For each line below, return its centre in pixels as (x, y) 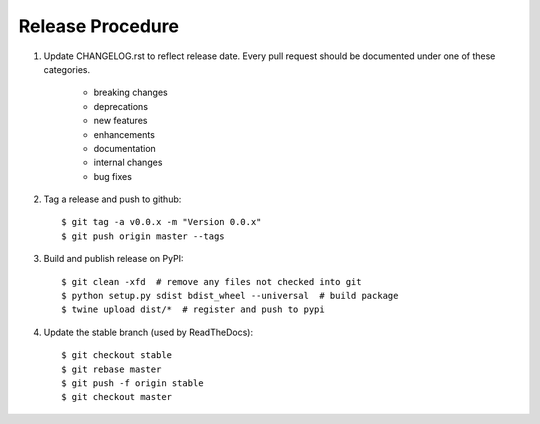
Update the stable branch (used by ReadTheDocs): (148, 332)
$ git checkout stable (117, 355)
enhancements (124, 134)
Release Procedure (99, 26)
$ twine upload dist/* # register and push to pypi (193, 309)
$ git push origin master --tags (143, 236)
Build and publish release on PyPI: (113, 259)
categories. (66, 69)
